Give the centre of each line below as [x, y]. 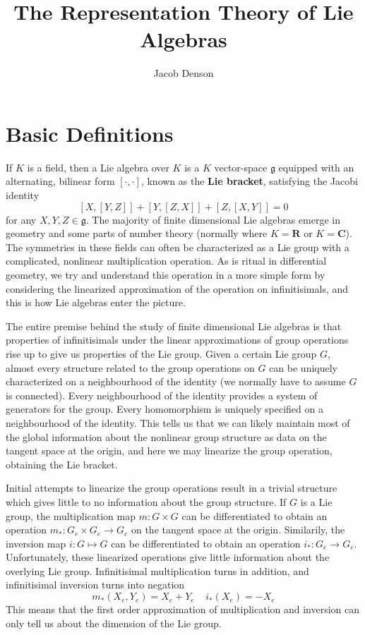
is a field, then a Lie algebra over [98, 167]
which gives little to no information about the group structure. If [146, 501]
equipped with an [316, 167]
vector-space [241, 167]
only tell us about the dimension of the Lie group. [114, 623]
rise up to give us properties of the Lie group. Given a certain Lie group [161, 353]
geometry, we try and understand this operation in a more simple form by [166, 274]
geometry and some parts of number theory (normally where [137, 233]
